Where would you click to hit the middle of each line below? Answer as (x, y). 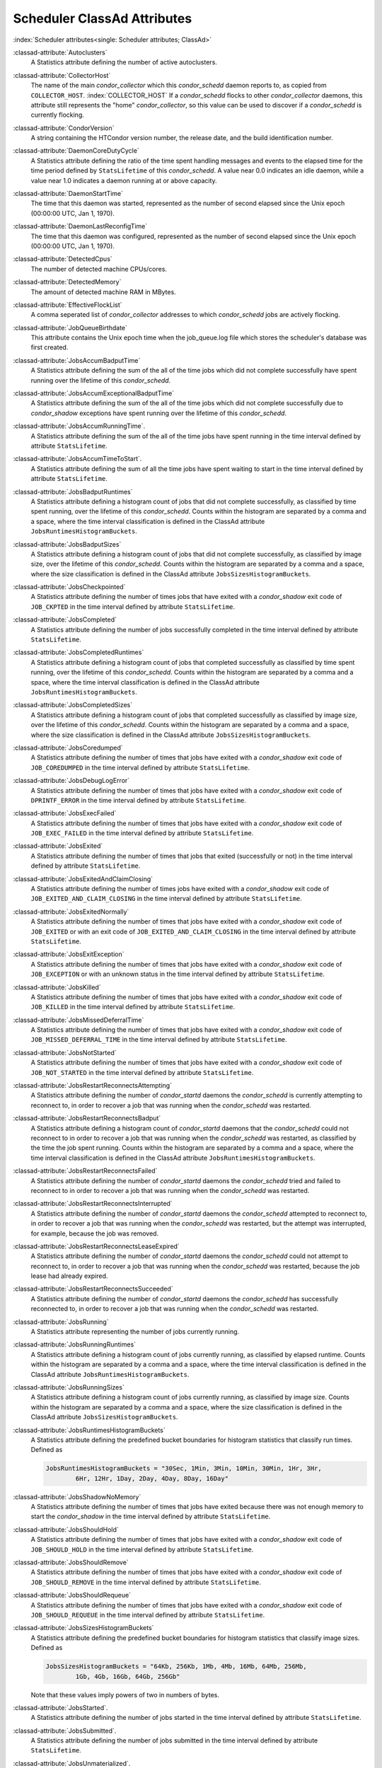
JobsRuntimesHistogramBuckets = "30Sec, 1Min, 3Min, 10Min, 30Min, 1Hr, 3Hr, (184, 1469)
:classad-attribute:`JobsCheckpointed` (69, 587)
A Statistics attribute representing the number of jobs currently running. (135, 1332)
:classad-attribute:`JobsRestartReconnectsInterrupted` (93, 1204)
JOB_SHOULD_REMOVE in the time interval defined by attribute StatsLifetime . (146, 1582)
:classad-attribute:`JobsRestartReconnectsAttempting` (93, 1086)
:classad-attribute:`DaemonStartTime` (68, 194)
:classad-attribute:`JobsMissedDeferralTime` (79, 1020)
